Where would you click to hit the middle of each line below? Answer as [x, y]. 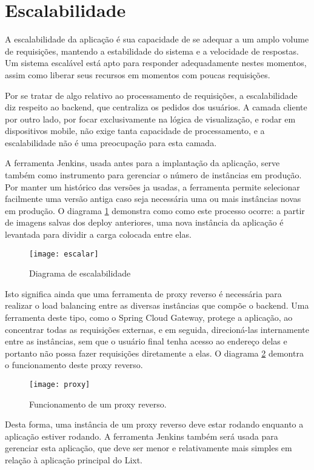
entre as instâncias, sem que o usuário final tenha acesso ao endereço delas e [146, 341]
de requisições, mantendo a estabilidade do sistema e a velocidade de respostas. [152, 51]
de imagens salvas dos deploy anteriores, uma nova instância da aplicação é [144, 222]
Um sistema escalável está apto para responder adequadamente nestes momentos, [156, 63]
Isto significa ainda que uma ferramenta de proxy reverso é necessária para [143, 293]
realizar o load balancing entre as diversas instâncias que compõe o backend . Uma [157, 305]
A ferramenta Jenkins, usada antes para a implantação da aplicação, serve [142, 163]
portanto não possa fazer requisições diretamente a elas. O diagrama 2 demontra [154, 353]
